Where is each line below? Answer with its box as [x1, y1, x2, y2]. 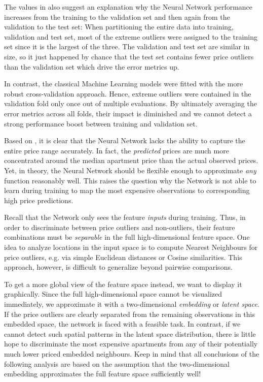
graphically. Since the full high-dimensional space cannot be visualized [4, 289, 222, 299]
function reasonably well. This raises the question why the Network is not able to [4, 175, 256, 185]
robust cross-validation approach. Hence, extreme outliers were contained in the [4, 88, 251, 99]
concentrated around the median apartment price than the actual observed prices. [4, 155, 258, 166]
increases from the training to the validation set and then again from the [4, 11, 230, 22]
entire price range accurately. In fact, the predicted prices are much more [4, 145, 229, 155]
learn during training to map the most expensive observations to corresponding [4, 185, 250, 196]
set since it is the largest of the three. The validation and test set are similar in [4, 41, 250, 52]
